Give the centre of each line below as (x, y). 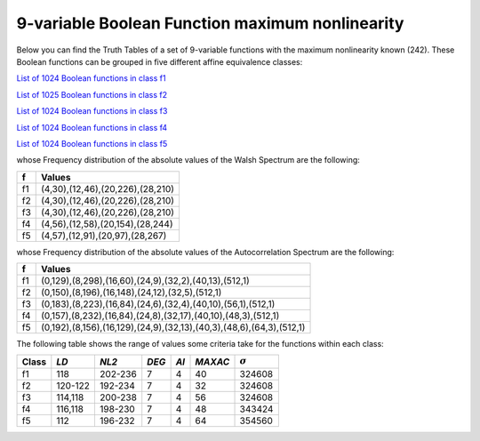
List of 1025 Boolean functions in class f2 (92, 94)
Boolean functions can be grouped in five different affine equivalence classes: (160, 61)
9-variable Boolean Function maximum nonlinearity (210, 23)
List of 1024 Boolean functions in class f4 (92, 127)
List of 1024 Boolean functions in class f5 (92, 143)
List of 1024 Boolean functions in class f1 (91, 78)
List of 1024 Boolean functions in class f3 (92, 111)
